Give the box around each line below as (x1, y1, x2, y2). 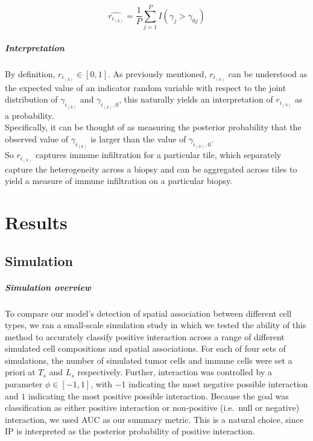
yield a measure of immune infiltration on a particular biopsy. (5, 174, 233, 187)
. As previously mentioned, (108, 67, 207, 80)
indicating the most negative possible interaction (128, 378, 308, 390)
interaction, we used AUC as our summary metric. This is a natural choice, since (5, 413, 303, 425)
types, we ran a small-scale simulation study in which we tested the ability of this (5, 319, 306, 331)
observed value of (5, 133, 69, 145)
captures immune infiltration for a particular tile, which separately (36, 148, 282, 161)
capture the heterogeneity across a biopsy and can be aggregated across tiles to (5, 162, 297, 175)
